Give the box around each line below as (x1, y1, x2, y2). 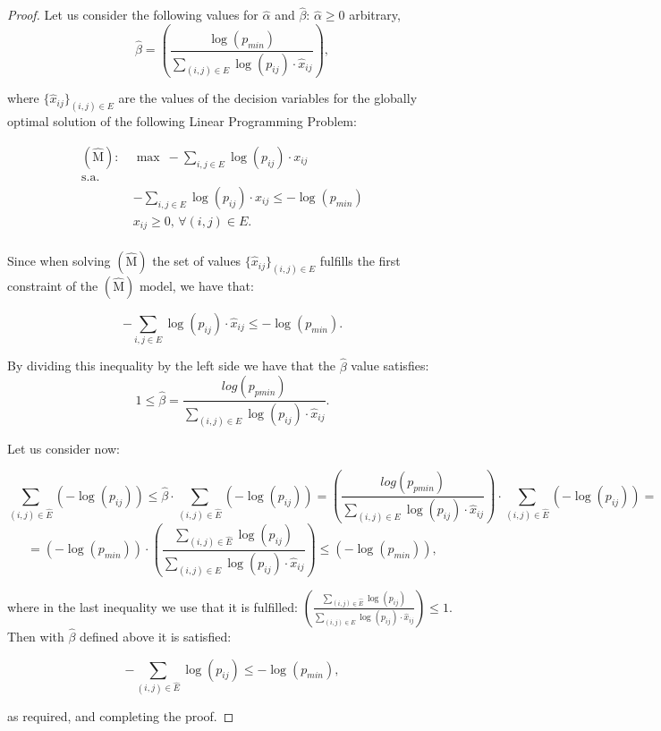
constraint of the (7, 276, 98, 294)
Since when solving (7, 251, 111, 270)
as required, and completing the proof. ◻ (7, 706, 234, 725)
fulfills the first (319, 251, 401, 270)
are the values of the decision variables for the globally (118, 89, 418, 107)
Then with (7, 626, 64, 645)
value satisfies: (351, 356, 429, 375)
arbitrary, (349, 5, 401, 24)
